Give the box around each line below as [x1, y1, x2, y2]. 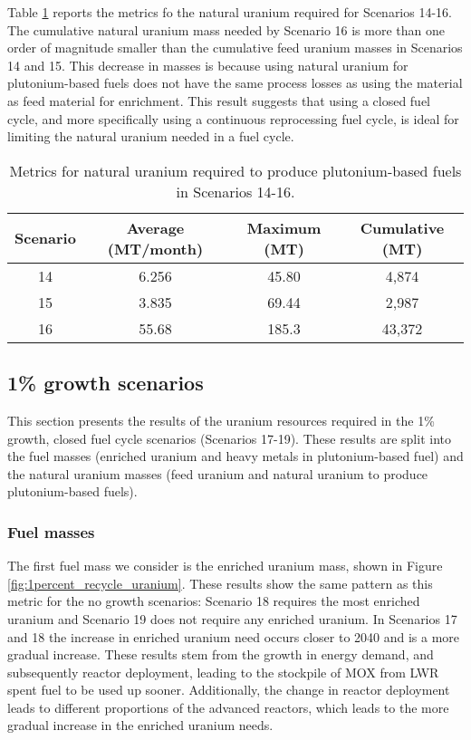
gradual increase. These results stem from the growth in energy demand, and [7, 645, 434, 664]
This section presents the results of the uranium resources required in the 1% [7, 410, 435, 429]
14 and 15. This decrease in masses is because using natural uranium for [7, 55, 409, 74]
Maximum [246, 216, 322, 238]
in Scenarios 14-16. [176, 180, 295, 202]
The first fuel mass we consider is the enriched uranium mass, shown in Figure [7, 556, 443, 575]
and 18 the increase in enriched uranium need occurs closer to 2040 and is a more [7, 627, 460, 646]
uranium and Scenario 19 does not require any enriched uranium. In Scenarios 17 [7, 609, 457, 628]
